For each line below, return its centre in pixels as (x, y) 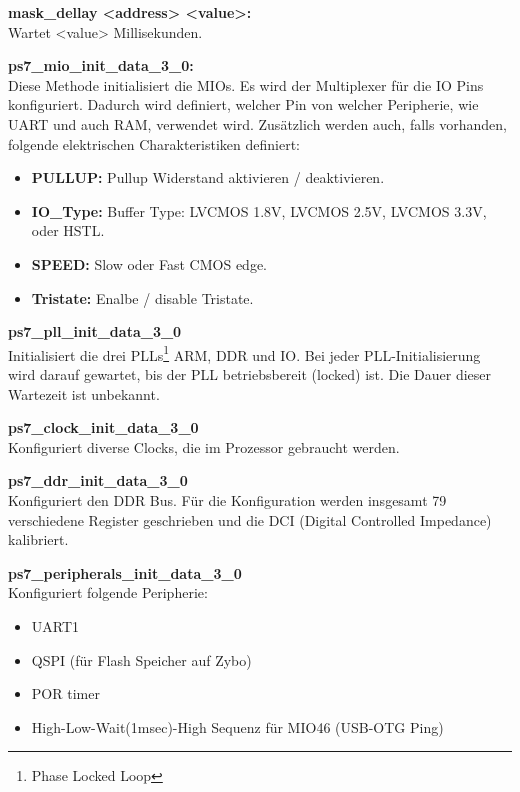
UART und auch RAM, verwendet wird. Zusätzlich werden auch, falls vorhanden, (257, 123)
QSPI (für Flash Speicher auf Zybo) (141, 659)
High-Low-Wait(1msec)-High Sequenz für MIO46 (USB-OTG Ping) (237, 726)
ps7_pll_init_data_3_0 (95, 331)
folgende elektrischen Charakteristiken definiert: (154, 143)
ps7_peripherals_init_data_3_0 (125, 572)
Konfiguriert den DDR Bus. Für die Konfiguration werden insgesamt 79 (227, 499)
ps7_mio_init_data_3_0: (101, 65)
